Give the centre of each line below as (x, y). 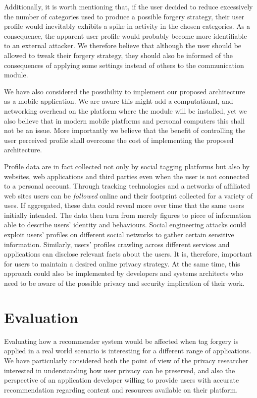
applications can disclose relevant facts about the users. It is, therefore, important (128, 254)
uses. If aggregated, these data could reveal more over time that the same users (124, 205)
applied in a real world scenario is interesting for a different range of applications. (128, 351)
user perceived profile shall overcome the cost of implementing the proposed (119, 140)
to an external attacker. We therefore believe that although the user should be (123, 45)
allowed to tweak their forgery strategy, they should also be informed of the (119, 55)
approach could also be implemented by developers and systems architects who (124, 273)
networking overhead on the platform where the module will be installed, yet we (126, 110)
